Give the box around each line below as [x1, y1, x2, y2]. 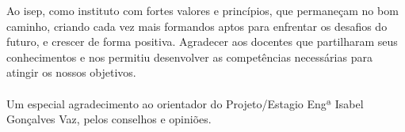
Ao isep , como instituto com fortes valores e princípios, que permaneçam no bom [6, 2, 399, 18]
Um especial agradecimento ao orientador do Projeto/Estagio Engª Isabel [6, 95, 364, 111]
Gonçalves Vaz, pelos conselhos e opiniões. [6, 111, 212, 127]
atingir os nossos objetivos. [6, 64, 136, 81]
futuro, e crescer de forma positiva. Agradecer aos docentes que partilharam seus [6, 33, 398, 50]
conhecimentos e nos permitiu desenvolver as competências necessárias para [6, 48, 373, 65]
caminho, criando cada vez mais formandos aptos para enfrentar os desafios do [6, 17, 388, 34]
